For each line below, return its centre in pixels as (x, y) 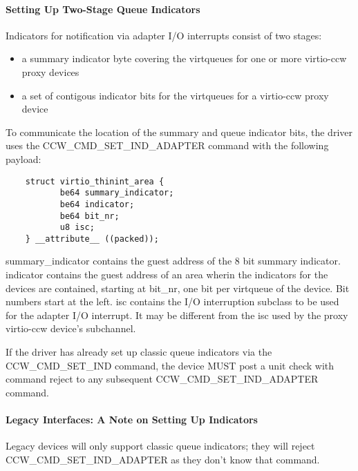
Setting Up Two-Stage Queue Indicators (103, 9)
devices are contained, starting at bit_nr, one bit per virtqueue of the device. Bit (178, 288)
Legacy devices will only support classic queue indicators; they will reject (160, 446)
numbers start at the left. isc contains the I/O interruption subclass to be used (172, 301)
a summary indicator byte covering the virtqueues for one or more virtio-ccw (184, 58)
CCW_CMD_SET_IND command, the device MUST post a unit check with (170, 365)
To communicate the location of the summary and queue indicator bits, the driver (179, 132)
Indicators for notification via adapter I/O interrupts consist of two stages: (164, 35)
